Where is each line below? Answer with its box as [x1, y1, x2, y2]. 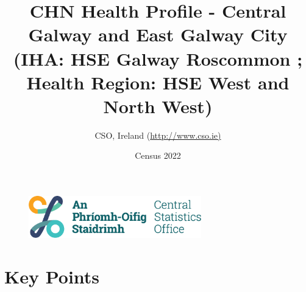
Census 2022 [135, 149, 181, 162]
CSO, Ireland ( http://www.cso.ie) [94, 128, 221, 141]
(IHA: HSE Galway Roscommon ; [13, 46, 303, 71]
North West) [103, 93, 213, 118]
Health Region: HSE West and [26, 69, 290, 94]
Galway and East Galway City [28, 22, 288, 47]
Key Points [4, 263, 100, 288]
